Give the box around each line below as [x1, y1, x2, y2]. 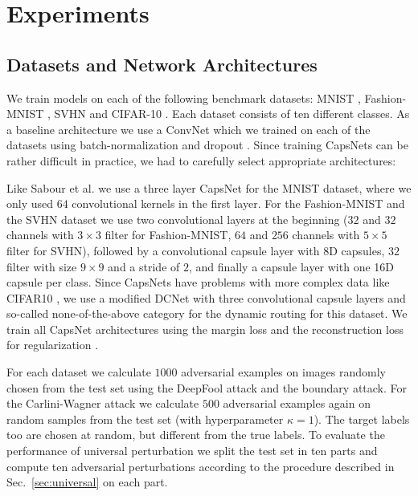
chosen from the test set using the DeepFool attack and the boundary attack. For [6, 379, 408, 396]
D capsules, [329, 242, 385, 258]
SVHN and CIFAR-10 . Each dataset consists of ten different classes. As [54, 105, 410, 122]
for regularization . [6, 336, 99, 353]
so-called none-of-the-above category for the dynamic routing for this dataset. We [6, 305, 408, 322]
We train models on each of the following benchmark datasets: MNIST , [6, 89, 361, 106]
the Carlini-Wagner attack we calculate [6, 395, 199, 412]
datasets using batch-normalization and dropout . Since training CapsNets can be [6, 136, 408, 153]
